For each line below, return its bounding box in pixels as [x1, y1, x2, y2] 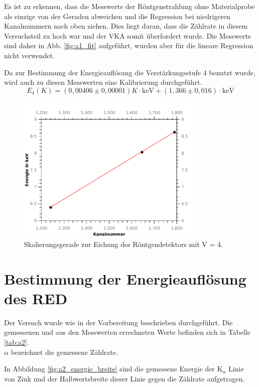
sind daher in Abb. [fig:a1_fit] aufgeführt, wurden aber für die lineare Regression [4, 40, 253, 51]
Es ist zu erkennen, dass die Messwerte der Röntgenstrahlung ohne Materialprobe [4, 1, 255, 11]
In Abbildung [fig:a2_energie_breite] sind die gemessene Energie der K [4, 363, 223, 374]
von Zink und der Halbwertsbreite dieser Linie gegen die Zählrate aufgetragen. [4, 373, 245, 383]
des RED [4, 288, 68, 308]
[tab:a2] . [4, 336, 29, 347]
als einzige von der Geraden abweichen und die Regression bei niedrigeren [4, 11, 231, 21]
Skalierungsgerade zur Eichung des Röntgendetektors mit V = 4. [24, 238, 223, 249]
